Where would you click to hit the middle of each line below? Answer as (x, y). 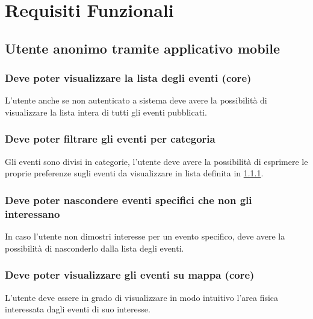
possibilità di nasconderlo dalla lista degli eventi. (95, 248)
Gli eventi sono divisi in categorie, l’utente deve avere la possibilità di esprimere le (156, 161)
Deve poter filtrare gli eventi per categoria (110, 139)
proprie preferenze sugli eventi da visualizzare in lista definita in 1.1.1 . (134, 173)
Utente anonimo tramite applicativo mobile (143, 48)
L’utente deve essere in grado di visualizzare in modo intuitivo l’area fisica (142, 297)
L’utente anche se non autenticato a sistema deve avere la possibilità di (136, 100)
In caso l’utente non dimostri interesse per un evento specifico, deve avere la (145, 236)
